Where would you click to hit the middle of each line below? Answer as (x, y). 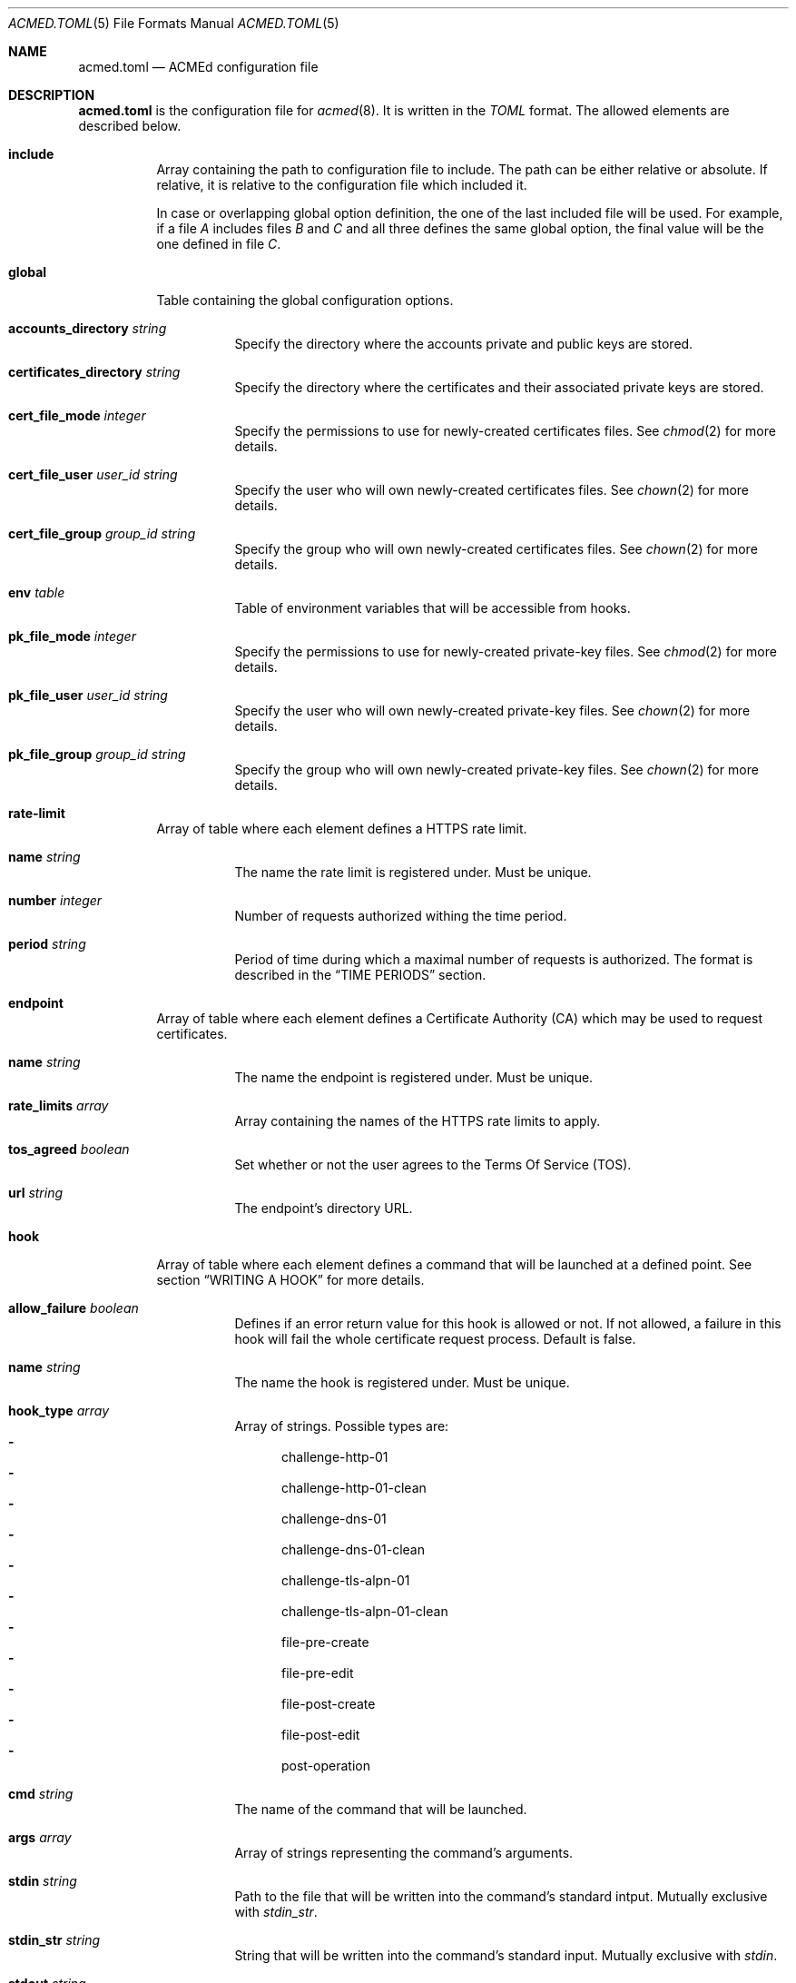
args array (40, 1837)
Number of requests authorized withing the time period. (401, 916)
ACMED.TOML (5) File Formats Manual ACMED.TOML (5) (174, 23)
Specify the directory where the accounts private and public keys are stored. (464, 344)
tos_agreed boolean (69, 1149)
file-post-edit (321, 1735)
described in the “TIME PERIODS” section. (360, 975)
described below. (130, 126)
